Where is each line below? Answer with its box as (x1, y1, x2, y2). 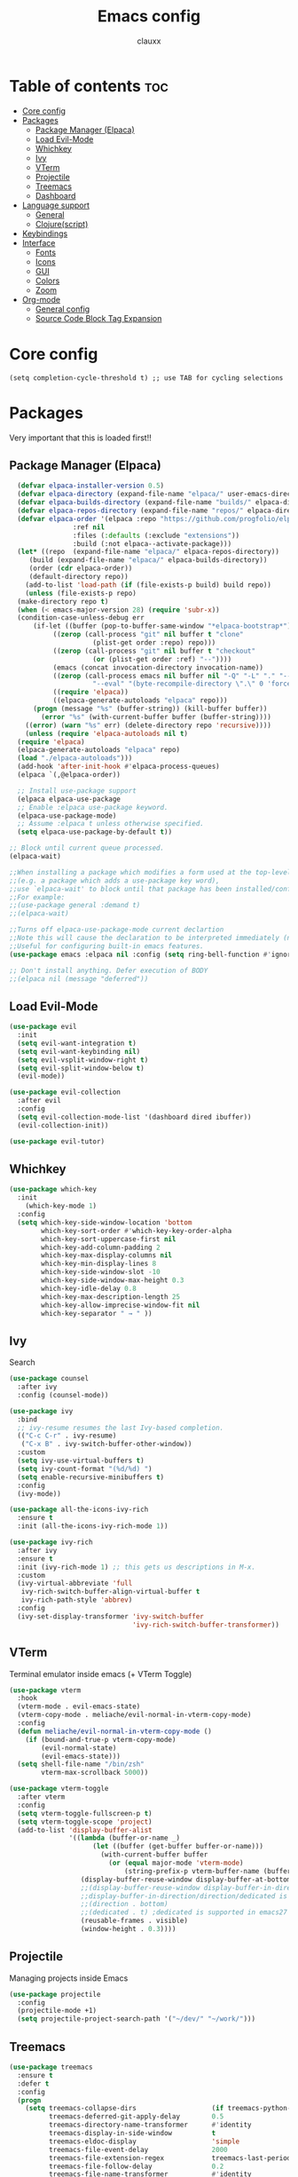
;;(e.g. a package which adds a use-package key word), (9, 876, 220, 885)
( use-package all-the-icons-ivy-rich (9, 1505, 149, 1515)
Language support (21, 200, 90, 210)
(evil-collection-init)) (17, 1120, 109, 1129)
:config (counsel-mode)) (17, 1390, 109, 1399)
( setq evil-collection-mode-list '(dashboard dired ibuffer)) (17, 1112, 252, 1121)
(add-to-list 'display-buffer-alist (17, 1825, 153, 1834)
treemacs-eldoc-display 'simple (48, 2137, 240, 2146)
